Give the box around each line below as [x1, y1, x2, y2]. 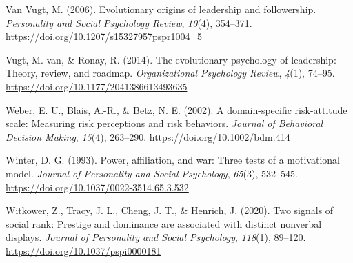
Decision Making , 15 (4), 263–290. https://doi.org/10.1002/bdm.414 [6, 129, 290, 144]
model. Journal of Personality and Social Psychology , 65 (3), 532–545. [6, 166, 298, 180]
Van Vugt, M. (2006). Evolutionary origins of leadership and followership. [6, 2, 316, 16]
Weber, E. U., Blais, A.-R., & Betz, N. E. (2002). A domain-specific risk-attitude [6, 102, 347, 117]
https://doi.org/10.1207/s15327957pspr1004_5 [6, 29, 203, 43]
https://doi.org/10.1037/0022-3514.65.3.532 [6, 179, 189, 194]
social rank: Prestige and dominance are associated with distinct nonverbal [6, 216, 322, 231]
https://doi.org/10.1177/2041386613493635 [6, 79, 188, 93]
